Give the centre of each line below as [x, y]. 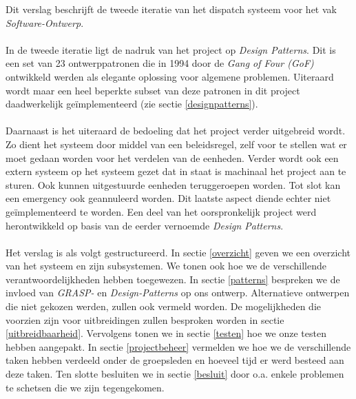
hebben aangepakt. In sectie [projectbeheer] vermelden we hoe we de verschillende [178, 346]
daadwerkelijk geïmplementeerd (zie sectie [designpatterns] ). [132, 104]
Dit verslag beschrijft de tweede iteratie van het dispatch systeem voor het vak [171, 9]
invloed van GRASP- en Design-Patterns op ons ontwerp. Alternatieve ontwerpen [178, 293]
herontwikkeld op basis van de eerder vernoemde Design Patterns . [145, 225]
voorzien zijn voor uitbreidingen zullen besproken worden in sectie [145, 319]
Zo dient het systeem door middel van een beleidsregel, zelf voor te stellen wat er [176, 144]
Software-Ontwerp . [45, 22]
